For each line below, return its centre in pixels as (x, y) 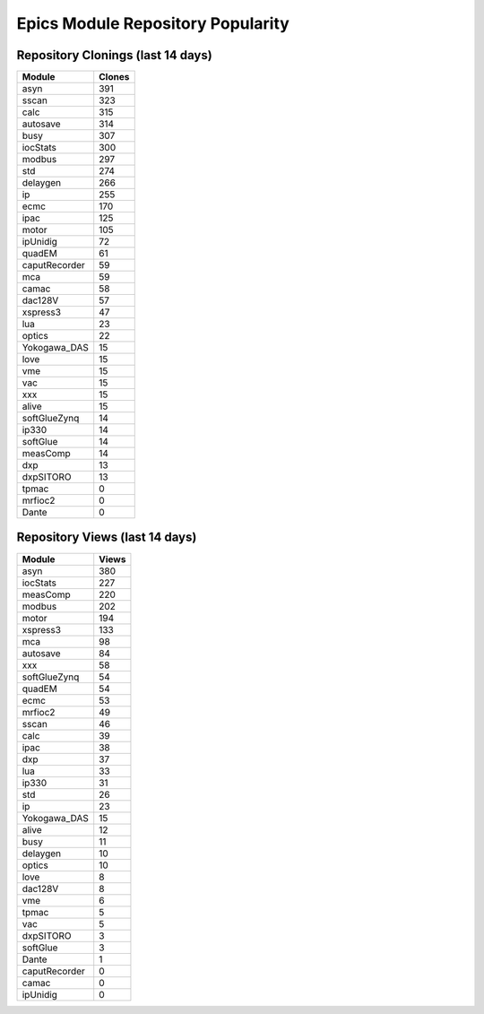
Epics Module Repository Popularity (153, 23)
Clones (114, 77)
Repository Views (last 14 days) (107, 537)
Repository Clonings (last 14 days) (114, 55)
